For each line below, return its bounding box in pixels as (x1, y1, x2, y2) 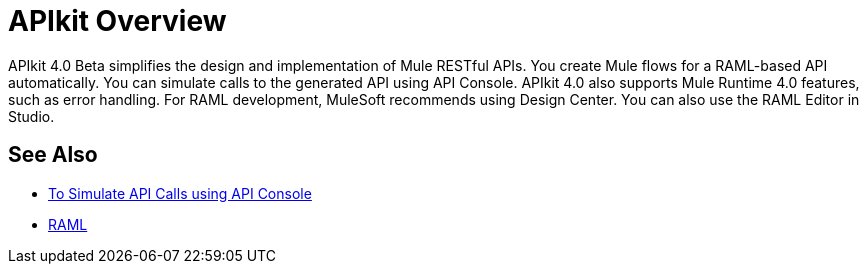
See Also (8, 142, 98, 168)
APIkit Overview (8, 4, 227, 38)
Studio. (8, 107, 55, 125)
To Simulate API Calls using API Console (48, 184, 312, 202)
